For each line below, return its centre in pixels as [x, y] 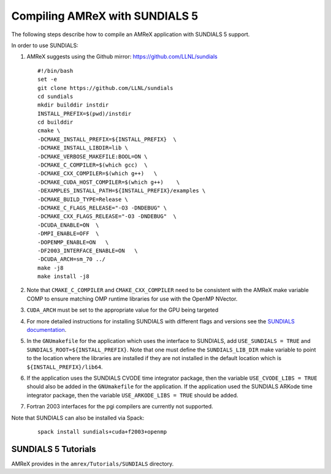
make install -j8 [63, 276]
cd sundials [55, 96]
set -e [48, 79]
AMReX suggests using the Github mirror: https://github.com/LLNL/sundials [122, 57]
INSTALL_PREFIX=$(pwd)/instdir [85, 114]
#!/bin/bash [55, 71]
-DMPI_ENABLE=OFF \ [68, 234]
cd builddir [55, 122]
